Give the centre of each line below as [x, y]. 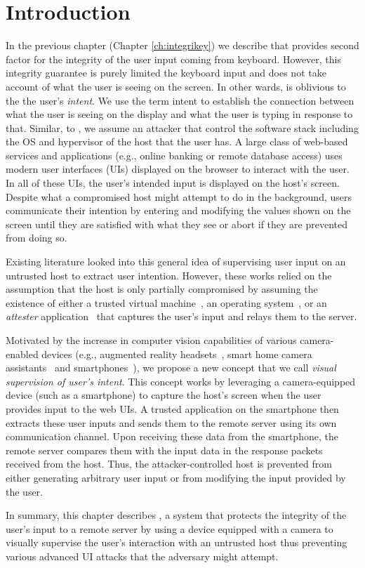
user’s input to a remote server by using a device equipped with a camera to [170, 528]
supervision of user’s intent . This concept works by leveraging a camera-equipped [181, 381]
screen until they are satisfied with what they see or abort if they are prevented [177, 224]
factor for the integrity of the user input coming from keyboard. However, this [174, 59]
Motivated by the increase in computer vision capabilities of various [151, 340]
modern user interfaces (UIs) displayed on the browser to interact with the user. [178, 169]
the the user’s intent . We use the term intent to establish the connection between [180, 100]
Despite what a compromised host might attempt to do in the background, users [179, 196]
